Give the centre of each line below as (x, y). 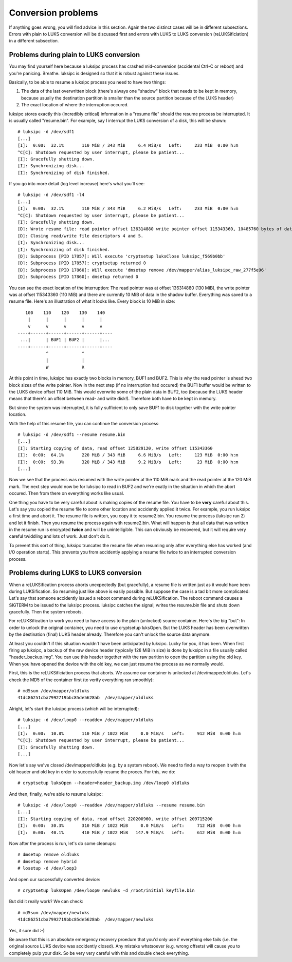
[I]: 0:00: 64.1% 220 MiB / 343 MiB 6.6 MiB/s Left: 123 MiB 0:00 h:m (128, 455)
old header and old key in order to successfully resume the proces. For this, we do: (92, 772)
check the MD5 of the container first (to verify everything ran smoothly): (82, 680)
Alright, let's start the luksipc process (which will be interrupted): (74, 708)
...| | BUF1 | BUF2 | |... (65, 340)
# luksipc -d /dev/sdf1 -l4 (51, 195)
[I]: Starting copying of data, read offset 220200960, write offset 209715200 (115, 819)
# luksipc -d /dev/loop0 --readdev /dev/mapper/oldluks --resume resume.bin (111, 805)
